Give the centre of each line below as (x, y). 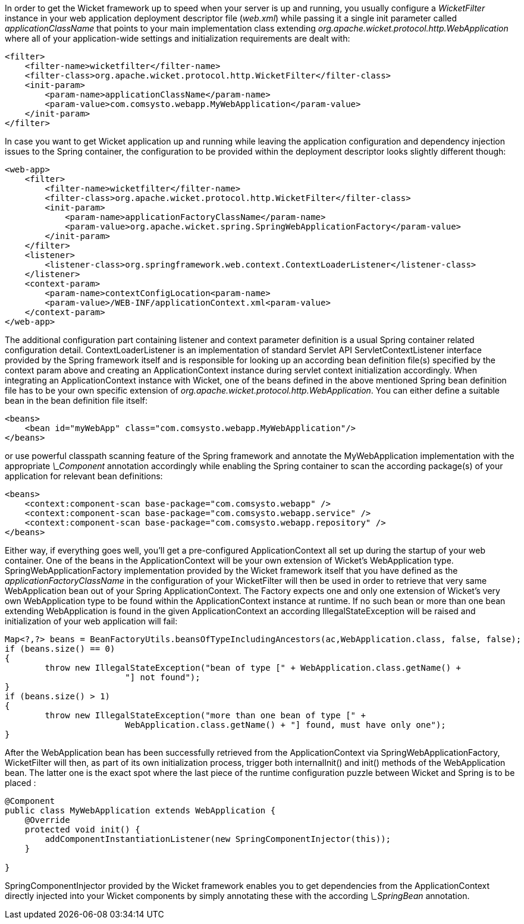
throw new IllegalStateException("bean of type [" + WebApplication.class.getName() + (253, 668)
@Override (47, 820)
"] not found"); (163, 677)
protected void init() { (82, 829)
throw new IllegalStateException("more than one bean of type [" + (205, 715)
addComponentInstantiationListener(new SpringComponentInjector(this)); (218, 839)
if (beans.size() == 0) (60, 649)
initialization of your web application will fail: (91, 621)
